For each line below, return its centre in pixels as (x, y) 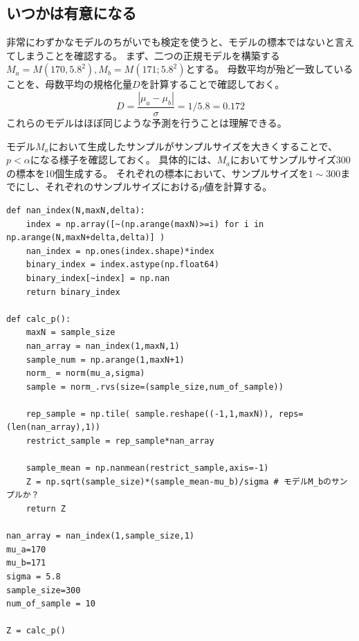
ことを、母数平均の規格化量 (69, 84)
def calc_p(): (39, 319)
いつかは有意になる (72, 13)
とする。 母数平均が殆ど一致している (269, 69)
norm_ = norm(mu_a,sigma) (85, 373)
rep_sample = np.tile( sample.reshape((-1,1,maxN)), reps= (165, 414)
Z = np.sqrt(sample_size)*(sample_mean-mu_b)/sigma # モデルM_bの (178, 481)
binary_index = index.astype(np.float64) (122, 265)
